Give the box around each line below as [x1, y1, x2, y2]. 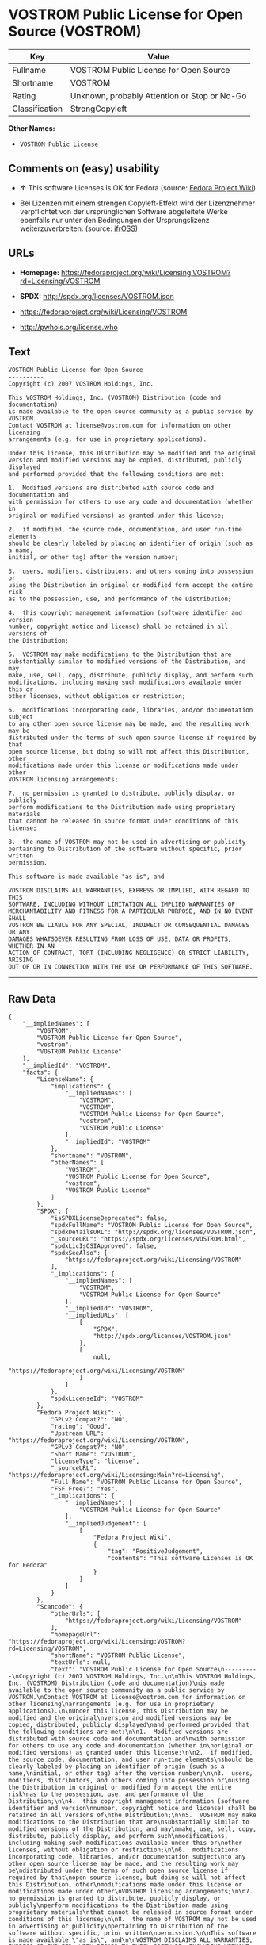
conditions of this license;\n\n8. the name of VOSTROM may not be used [8, 1916, 257, 1924]
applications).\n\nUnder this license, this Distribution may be [8, 1707, 228, 1715]
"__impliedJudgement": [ [64, 1520, 147, 1528]
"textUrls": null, [50, 1659, 112, 1667]
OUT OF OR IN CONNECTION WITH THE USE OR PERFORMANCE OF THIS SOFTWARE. [8, 963, 253, 971]
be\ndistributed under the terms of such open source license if [8, 1866, 228, 1875]
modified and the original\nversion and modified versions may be [8, 1714, 232, 1722]
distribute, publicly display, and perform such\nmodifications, [8, 1832, 228, 1840]
